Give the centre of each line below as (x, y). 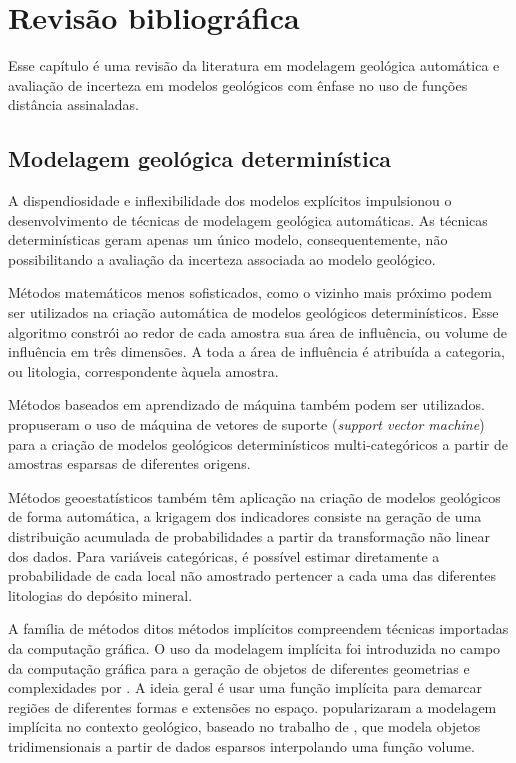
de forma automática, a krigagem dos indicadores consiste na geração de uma (245, 516)
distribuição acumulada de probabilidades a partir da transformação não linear (249, 536)
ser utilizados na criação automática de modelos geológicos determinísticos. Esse (253, 312)
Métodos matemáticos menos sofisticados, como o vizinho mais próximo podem (250, 292)
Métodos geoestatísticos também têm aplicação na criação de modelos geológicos (254, 496)
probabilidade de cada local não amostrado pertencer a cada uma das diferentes (252, 575)
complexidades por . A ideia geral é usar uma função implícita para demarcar (245, 687)
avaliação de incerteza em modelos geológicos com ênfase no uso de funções (238, 84)
